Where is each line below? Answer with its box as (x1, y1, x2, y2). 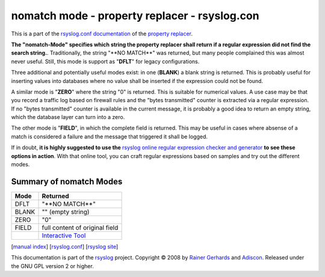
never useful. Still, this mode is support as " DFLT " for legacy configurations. (11, 58, 200, 65)
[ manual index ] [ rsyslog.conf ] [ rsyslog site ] (11, 243, 119, 250)
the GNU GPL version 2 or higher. (11, 262, 94, 270)
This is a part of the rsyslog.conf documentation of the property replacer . (11, 30, 193, 37)
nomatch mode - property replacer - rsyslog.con (11, 9, 259, 22)
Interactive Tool (42, 231, 86, 240)
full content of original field (42, 223, 119, 231)
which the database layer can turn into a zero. (11, 114, 125, 121)
